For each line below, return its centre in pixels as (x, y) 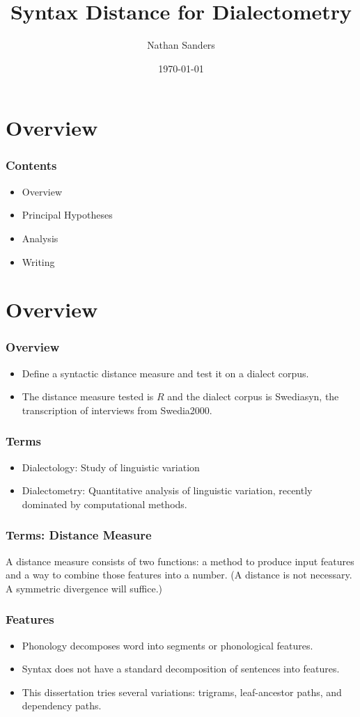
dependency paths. (62, 706)
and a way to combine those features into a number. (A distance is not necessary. (179, 575)
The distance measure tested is (88, 396)
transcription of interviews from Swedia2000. (117, 410)
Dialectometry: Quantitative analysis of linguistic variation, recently (167, 490)
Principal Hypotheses (67, 215)
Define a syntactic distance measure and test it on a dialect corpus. (165, 373)
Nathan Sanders (181, 45)
